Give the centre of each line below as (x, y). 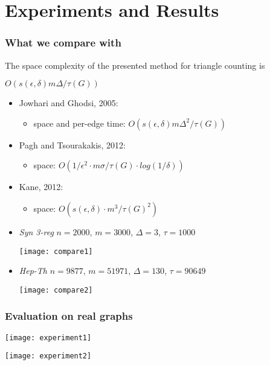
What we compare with (63, 43)
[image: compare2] (56, 290)
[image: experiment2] (48, 356)
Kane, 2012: (41, 187)
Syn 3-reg (36, 231)
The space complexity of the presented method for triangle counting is (135, 65)
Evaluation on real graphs (69, 316)
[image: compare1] (56, 251)
